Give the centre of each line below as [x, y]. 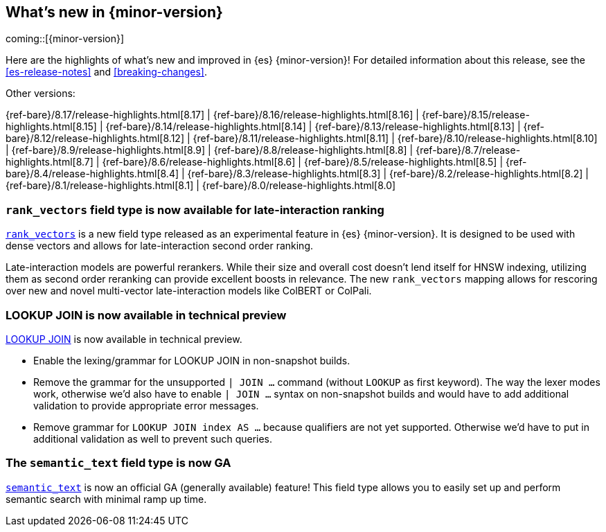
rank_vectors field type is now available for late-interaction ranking [195, 210]
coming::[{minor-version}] [65, 39]
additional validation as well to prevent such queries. [153, 438]
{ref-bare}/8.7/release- [468, 150]
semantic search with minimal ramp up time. [106, 499]
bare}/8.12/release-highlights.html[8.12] [95, 139]
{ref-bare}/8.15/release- [475, 115]
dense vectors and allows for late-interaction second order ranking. [160, 246]
